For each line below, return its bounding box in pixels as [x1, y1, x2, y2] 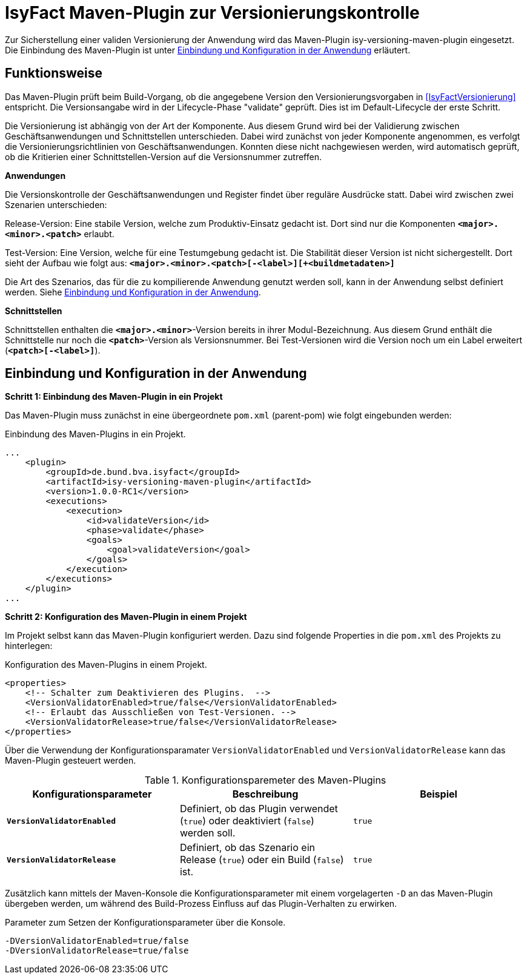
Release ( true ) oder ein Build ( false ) [179, 853, 344, 866]
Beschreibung [232, 788, 299, 801]
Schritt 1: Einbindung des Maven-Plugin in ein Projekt [5, 391, 223, 402]
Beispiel [420, 788, 457, 801]
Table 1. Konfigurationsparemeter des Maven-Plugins [144, 774, 386, 787]
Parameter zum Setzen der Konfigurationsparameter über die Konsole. [5, 917, 286, 928]
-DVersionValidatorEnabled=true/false [5, 936, 189, 946]
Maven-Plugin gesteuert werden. [5, 755, 136, 766]
